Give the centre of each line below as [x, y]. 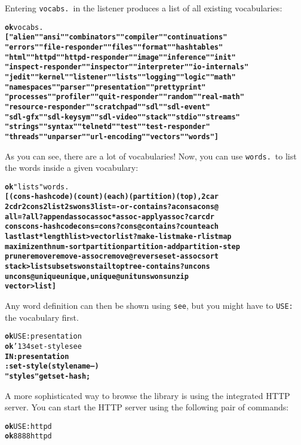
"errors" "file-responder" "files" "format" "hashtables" [114, 47]
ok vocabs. [24, 27]
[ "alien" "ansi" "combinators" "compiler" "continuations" [116, 37]
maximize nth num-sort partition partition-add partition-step [122, 246]
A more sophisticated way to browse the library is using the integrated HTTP [148, 395]
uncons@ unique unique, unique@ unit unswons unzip [97, 276]
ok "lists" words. [37, 187]
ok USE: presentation [43, 337]
